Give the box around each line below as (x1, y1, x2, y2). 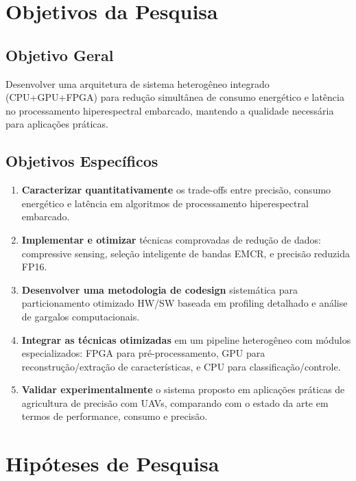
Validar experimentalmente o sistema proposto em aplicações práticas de (21, 382, 345, 397)
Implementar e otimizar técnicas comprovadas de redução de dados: (21, 232, 321, 246)
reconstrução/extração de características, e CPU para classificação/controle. (21, 359, 341, 373)
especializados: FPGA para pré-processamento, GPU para (21, 346, 265, 360)
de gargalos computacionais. (21, 309, 140, 323)
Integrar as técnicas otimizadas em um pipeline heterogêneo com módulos (21, 332, 351, 347)
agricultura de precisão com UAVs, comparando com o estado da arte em (21, 395, 329, 410)
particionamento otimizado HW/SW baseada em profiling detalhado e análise (21, 296, 348, 310)
